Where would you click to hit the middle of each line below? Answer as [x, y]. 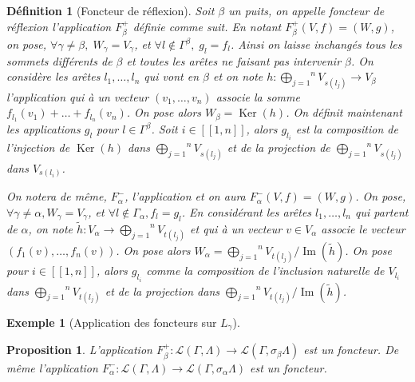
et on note [238, 76]
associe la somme [258, 96]
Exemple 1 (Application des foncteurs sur [112, 322]
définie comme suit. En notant [207, 26]
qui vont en [172, 76]
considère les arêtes [53, 76]
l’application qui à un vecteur [78, 96]
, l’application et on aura [185, 196]
